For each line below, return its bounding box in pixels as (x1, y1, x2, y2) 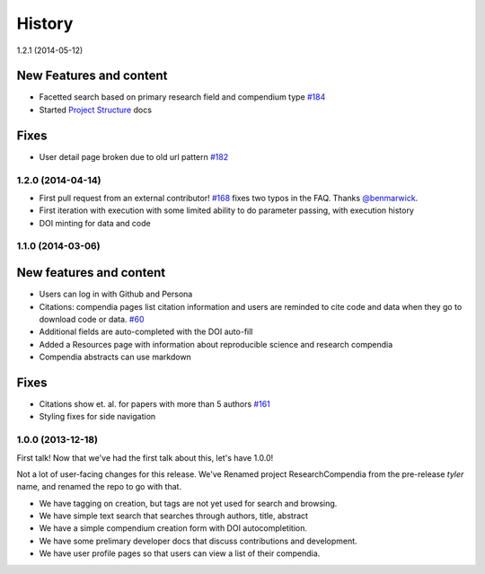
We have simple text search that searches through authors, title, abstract (39, 510, 309, 521)
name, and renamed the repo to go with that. (16, 481, 182, 492)
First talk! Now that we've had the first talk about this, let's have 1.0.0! (16, 452, 274, 463)
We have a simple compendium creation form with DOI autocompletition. (39, 523, 307, 534)
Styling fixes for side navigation (39, 411, 156, 422)
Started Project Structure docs (39, 104, 153, 115)
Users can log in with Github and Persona (39, 288, 193, 300)
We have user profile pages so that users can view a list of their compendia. (39, 548, 321, 559)
